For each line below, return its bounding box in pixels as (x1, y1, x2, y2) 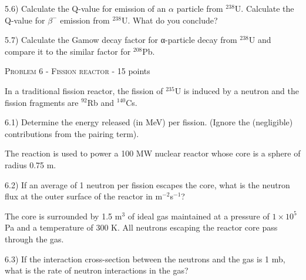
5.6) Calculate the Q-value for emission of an (5, 2, 166, 14)
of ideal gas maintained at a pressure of (127, 209, 270, 222)
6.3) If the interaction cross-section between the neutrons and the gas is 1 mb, (5, 252, 285, 265)
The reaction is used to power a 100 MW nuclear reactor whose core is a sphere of (5, 147, 301, 159)
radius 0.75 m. (5, 158, 56, 171)
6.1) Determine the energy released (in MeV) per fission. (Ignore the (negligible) (5, 116, 293, 128)
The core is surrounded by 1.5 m (5, 209, 122, 222)
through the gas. (5, 232, 64, 245)
